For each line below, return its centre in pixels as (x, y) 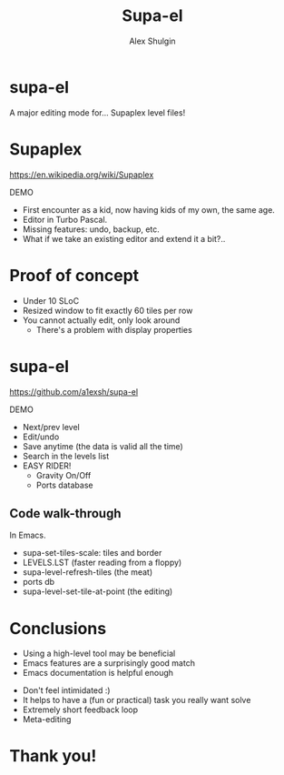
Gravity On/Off (64, 475)
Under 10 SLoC (51, 300)
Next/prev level (51, 427)
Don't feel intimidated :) (66, 690)
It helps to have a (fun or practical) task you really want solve (137, 700)
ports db (39, 582)
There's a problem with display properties (114, 329)
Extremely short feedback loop (80, 710)
